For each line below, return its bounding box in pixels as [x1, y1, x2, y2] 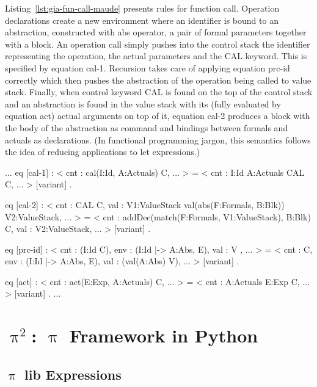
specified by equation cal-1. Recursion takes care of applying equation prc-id [5, 61, 290, 74]
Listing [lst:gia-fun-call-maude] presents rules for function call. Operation [5, 2, 280, 14]
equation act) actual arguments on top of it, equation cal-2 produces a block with [5, 109, 310, 122]
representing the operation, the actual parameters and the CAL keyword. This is [5, 49, 307, 62]
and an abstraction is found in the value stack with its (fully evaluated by [5, 97, 281, 110]
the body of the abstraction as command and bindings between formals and [5, 121, 288, 134]
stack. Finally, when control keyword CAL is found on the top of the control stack [5, 85, 313, 98]
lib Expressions [24, 364, 122, 383]
